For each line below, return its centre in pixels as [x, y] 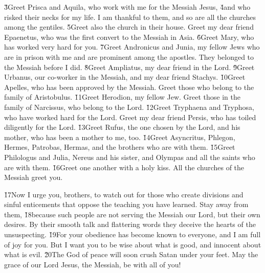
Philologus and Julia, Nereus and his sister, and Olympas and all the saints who [130, 157]
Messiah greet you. [34, 177]
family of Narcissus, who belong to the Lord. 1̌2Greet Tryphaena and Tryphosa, [129, 107]
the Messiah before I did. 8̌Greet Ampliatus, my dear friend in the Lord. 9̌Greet [129, 67]
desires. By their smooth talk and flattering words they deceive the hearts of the [130, 224]
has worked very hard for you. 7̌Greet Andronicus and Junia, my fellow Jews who [132, 47]
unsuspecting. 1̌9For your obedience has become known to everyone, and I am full [132, 234]
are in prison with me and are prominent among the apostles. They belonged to [129, 56]
